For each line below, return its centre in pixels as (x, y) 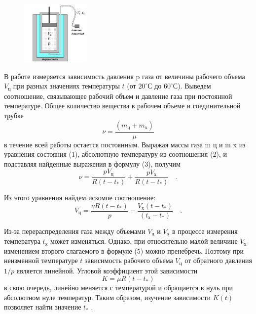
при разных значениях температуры (66, 86)
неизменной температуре (41, 260)
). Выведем (194, 86)
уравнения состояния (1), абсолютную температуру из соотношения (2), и (115, 154)
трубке (14, 115)
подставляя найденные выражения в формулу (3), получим (92, 163)
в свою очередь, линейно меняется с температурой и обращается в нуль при (118, 288)
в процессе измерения (205, 231)
